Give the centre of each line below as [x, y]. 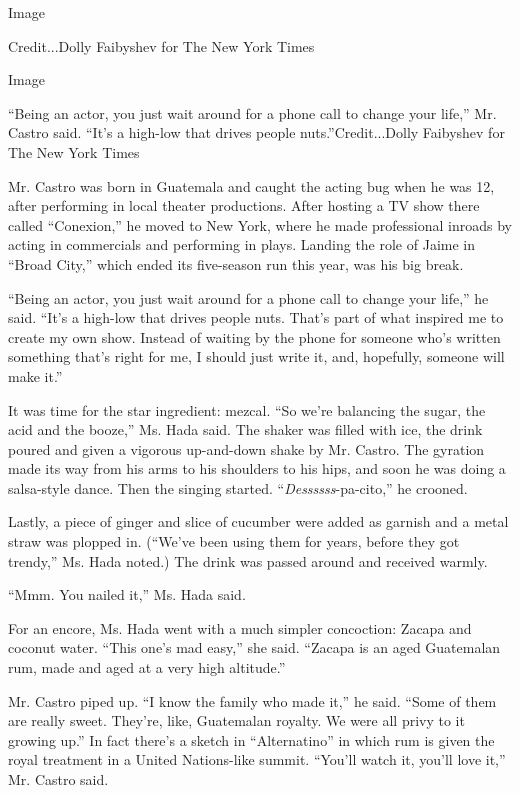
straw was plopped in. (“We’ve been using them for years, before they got [234, 541]
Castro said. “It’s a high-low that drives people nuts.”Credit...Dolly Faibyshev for [256, 132]
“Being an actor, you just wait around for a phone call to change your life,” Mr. [252, 112]
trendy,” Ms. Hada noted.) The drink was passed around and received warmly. [248, 560]
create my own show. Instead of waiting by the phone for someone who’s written [254, 336]
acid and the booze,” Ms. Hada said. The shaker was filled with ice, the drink [245, 429]
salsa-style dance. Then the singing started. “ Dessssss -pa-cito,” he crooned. [238, 487]
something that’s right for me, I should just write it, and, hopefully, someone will [256, 356]
